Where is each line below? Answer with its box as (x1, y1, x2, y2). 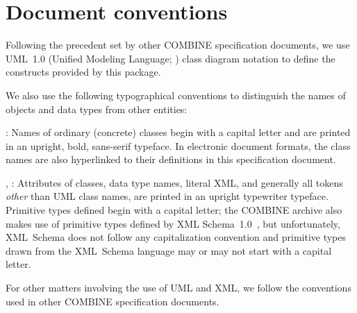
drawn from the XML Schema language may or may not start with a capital (6, 243, 332, 257)
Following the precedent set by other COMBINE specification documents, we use (6, 37, 350, 52)
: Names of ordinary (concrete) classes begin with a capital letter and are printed (6, 125, 351, 139)
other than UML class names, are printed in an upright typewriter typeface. (6, 189, 329, 203)
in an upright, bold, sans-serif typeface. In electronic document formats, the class (6, 138, 351, 153)
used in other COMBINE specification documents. (6, 294, 219, 308)
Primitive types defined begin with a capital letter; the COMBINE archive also (6, 203, 342, 217)
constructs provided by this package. (6, 65, 161, 79)
